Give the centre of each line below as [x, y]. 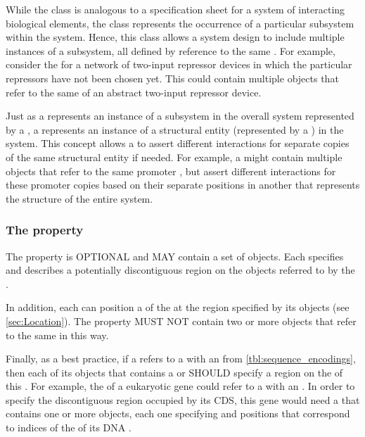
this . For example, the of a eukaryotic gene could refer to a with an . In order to [180, 386]
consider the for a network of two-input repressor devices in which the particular [179, 64]
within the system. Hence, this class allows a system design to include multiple [175, 37]
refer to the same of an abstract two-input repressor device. [134, 92]
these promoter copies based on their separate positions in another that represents [183, 185]
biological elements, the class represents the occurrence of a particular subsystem [180, 23]
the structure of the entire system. [79, 198]
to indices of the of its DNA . [69, 427]
